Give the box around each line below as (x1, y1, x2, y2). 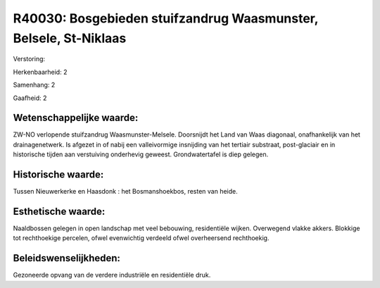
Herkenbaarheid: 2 (13, 68, 68, 76)
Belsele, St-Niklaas (13, 30, 127, 46)
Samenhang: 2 (13, 81, 56, 89)
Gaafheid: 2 (13, 94, 47, 102)
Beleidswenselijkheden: (13, 252, 121, 264)
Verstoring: (13, 55, 46, 63)
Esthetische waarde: (13, 205, 106, 218)
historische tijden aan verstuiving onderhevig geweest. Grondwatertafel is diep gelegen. (13, 150, 269, 158)
